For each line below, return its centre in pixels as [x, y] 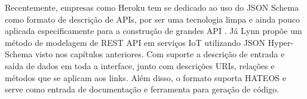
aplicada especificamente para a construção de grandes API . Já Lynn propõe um [153, 31]
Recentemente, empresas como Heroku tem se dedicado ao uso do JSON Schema [152, 7]
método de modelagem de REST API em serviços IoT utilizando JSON [135, 42]
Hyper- [281, 42]
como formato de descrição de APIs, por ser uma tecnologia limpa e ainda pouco [153, 19]
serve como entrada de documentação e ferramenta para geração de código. [142, 89]
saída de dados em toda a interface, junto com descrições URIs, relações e [140, 65]
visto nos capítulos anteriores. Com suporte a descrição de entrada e [160, 54]
